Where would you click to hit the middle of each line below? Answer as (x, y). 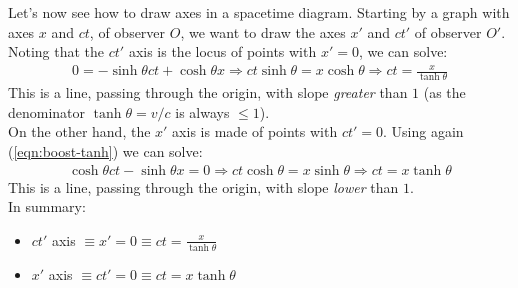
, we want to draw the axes (263, 31)
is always (202, 111)
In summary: (47, 206)
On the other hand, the (79, 131)
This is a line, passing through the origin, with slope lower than (203, 186)
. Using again (423, 131)
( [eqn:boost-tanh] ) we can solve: (105, 150)
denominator (47, 111)
